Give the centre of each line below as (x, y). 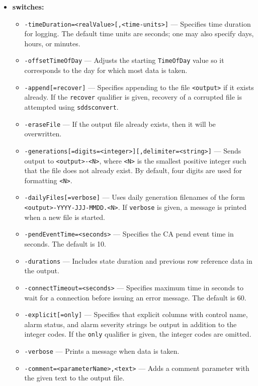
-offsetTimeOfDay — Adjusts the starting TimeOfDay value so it (124, 60)
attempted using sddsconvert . (71, 107)
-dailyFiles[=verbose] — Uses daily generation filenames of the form (135, 197)
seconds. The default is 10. (65, 244)
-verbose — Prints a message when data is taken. (102, 351)
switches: (28, 7)
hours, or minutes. (52, 43)
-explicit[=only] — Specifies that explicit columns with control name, (136, 314)
